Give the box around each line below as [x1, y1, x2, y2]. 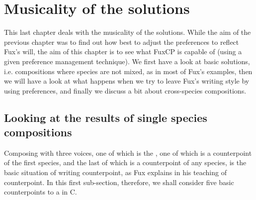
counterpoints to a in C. [4, 187, 77, 197]
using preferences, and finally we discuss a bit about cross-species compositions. [4, 85, 247, 96]
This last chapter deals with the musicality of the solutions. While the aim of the [4, 27, 251, 37]
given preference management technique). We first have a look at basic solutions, [4, 56, 250, 66]
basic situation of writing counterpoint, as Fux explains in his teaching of [4, 167, 227, 178]
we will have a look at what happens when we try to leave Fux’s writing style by [4, 76, 250, 86]
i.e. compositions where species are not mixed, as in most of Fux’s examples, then [4, 66, 253, 76]
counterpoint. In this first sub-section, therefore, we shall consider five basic [4, 177, 234, 187]
